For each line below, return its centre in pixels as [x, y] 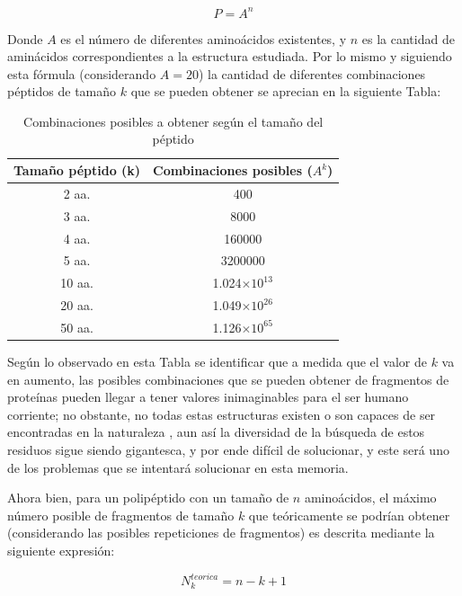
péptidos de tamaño [62, 91]
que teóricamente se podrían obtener [349, 515]
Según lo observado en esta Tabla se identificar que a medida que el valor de [217, 362]
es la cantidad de [408, 38]
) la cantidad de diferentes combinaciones [312, 73]
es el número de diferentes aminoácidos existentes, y [204, 38]
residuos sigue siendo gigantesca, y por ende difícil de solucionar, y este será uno [228, 450]
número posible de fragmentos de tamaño [121, 515]
